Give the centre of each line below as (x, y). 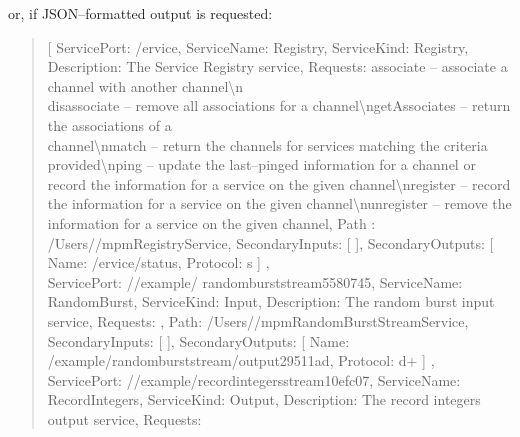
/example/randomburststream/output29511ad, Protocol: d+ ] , (241, 360)
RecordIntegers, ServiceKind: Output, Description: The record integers (264, 399)
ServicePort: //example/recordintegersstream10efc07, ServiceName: (254, 379)
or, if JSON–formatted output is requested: (140, 13)
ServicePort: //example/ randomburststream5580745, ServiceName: (255, 281)
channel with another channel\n (145, 85)
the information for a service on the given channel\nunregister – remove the (279, 203)
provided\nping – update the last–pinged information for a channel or (261, 164)
